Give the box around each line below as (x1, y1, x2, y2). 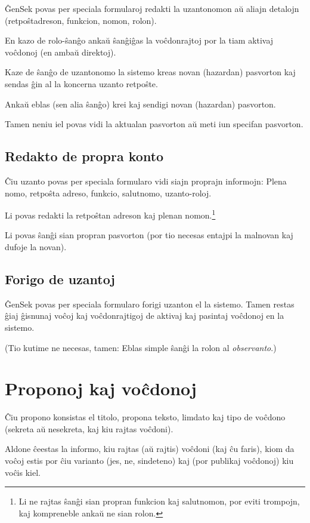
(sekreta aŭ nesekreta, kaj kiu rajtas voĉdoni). (5, 422, 173, 435)
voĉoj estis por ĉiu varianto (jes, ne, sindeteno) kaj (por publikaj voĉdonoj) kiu (5, 454, 294, 467)
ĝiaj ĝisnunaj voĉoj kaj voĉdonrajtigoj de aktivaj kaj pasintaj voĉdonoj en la (5, 309, 284, 322)
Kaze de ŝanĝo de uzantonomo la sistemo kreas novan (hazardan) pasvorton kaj (5, 66, 296, 78)
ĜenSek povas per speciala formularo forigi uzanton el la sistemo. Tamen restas (5, 297, 294, 310)
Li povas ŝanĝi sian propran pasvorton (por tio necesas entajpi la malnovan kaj (5, 229, 293, 241)
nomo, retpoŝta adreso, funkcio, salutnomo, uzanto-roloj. (5, 186, 212, 199)
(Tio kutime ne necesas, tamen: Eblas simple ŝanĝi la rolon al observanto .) (5, 341, 277, 353)
